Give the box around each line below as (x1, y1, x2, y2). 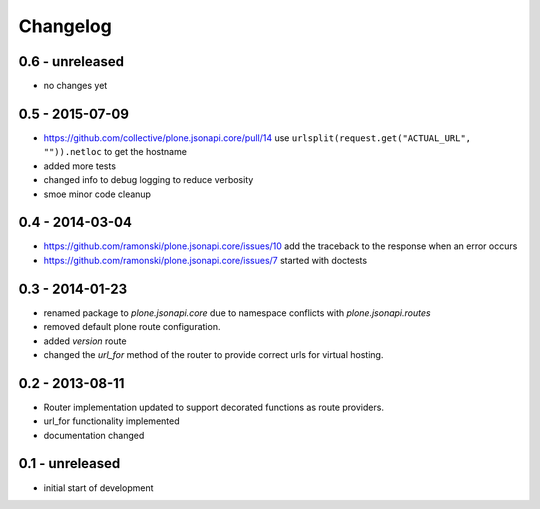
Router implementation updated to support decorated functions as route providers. (43, 401, 385, 413)
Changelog (18, 15, 112, 37)
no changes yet (43, 80, 108, 92)
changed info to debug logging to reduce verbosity (43, 174, 254, 186)
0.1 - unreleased (18, 455, 121, 472)
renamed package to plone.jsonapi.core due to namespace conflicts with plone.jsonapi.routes (43, 306, 431, 319)
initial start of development (43, 481, 154, 494)
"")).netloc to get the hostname (43, 146, 187, 158)
